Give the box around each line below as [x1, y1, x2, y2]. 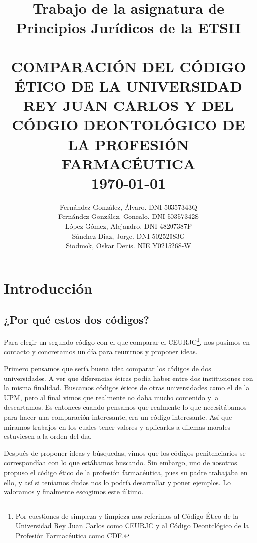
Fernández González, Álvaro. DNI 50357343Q [60, 201, 197, 212]
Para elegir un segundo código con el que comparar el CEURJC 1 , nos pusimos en [4, 335, 250, 347]
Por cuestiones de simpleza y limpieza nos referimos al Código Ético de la [15, 510, 239, 521]
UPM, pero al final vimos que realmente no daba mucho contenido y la [4, 392, 219, 402]
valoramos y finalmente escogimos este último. [4, 487, 144, 497]
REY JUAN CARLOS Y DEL [23, 95, 234, 115]
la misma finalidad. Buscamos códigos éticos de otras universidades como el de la [4, 382, 250, 393]
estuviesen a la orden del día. [4, 431, 92, 441]
